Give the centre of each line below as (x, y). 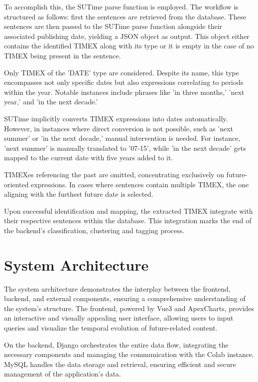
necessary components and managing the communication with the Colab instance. (129, 354)
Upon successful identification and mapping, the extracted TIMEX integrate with (129, 210)
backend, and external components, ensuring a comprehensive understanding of (125, 298)
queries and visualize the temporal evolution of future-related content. (111, 327)
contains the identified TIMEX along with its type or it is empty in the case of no (129, 46)
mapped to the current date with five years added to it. (89, 158)
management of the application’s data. (63, 374)
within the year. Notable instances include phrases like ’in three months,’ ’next (124, 92)
